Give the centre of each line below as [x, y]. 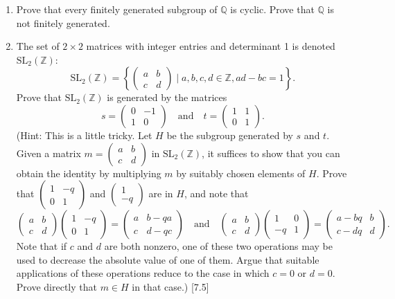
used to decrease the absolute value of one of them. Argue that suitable [168, 259]
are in [161, 193]
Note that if [42, 246]
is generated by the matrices [167, 97]
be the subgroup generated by [230, 135]
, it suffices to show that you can [271, 153]
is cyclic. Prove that [272, 9]
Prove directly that [56, 286]
